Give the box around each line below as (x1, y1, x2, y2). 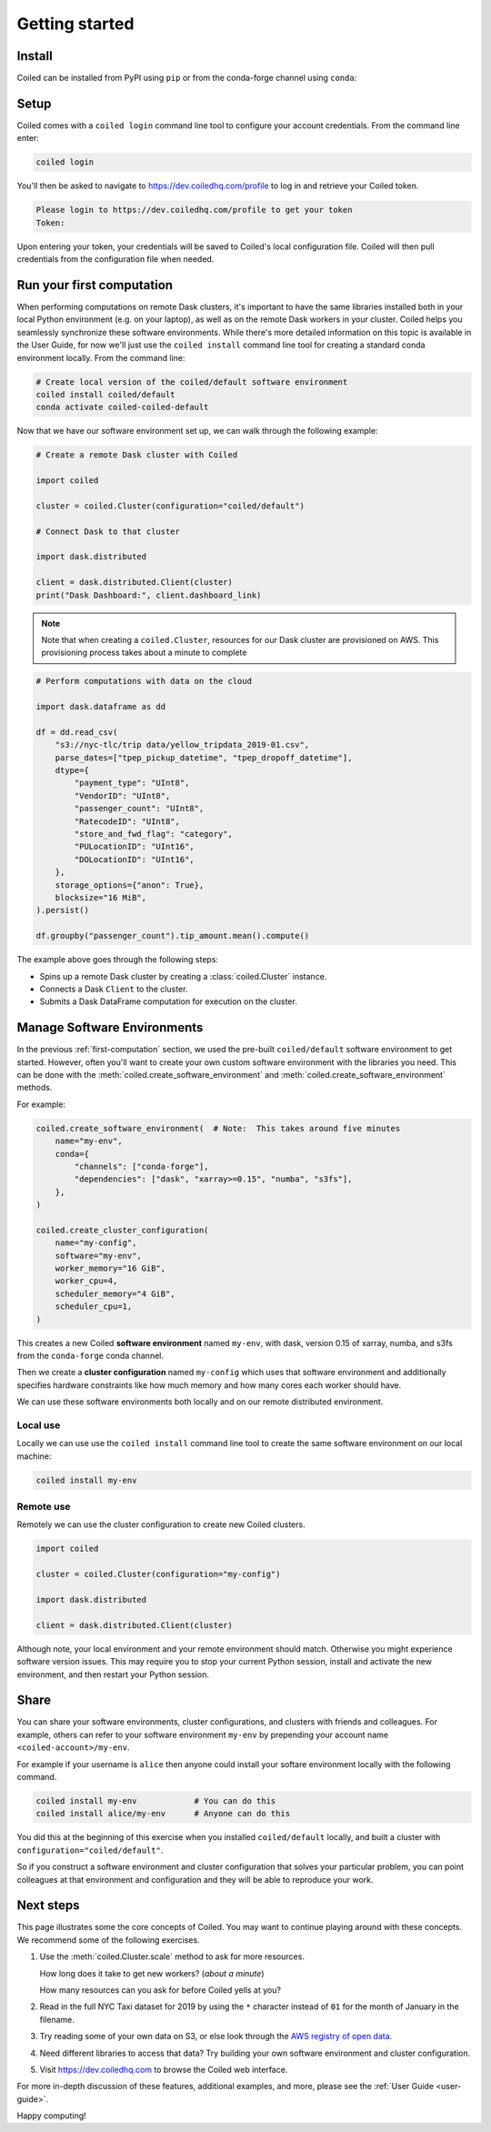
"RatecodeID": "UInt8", (74, 816, 181, 827)
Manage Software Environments (16, 1020, 204, 1036)
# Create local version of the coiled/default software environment (35, 377, 348, 387)
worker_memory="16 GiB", (55, 1263, 166, 1273)
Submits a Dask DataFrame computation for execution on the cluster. (39, 996, 297, 1007)
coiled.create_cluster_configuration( (35, 1224, 209, 1235)
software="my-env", (55, 1251, 143, 1261)
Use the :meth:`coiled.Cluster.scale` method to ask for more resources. (39, 1951, 305, 1962)
